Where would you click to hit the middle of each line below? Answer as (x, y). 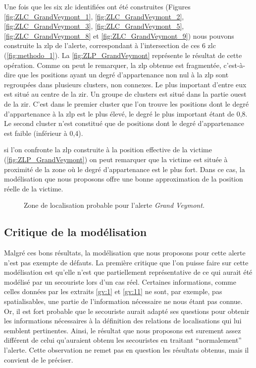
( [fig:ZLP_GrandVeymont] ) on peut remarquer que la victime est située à (116, 159)
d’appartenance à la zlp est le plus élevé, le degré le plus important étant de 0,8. (126, 113)
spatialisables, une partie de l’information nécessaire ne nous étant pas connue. (123, 301)
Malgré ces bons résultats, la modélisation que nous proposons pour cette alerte (125, 253)
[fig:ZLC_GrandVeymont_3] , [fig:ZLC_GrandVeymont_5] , (94, 26)
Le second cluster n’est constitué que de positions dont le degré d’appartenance (124, 123)
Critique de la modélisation (76, 232)
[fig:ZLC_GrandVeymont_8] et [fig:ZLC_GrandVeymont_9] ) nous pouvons (119, 35)
